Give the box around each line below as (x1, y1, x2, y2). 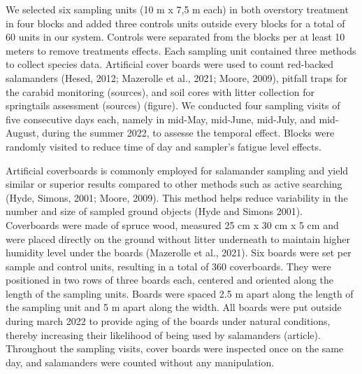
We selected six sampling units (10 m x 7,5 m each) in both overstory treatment (6, 2, 349, 16)
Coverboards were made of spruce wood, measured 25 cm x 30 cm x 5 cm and (6, 217, 339, 232)
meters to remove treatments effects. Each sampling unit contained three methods (6, 43, 356, 57)
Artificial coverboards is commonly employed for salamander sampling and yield (6, 162, 349, 177)
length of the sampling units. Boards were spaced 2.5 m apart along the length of (6, 286, 354, 300)
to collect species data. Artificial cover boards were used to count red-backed (6, 57, 334, 71)
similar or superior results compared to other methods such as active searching (6, 176, 342, 191)
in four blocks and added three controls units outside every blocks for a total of (6, 15, 345, 30)
